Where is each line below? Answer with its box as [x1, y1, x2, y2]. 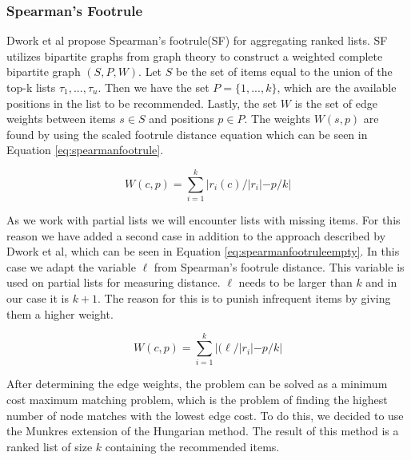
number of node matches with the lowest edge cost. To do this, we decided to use [6, 406, 404, 423]
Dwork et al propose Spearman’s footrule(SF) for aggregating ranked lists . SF [6, 32, 388, 49]
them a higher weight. [6, 305, 114, 322]
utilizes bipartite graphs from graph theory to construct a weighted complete [6, 47, 383, 64]
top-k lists [6, 79, 56, 95]
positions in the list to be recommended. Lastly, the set [6, 94, 277, 111]
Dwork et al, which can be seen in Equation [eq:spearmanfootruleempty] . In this [6, 243, 400, 260]
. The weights [244, 110, 310, 127]
